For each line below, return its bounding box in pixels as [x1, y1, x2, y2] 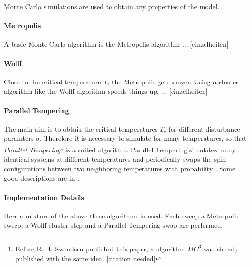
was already [204, 243, 238, 253]
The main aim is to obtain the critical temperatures [4, 123, 158, 133]
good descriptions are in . [4, 173, 79, 183]
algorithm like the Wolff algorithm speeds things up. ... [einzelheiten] [4, 86, 208, 96]
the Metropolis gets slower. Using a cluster [112, 76, 238, 86]
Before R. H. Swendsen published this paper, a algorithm [15, 243, 185, 253]
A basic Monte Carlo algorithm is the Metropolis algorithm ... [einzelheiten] [4, 39, 229, 49]
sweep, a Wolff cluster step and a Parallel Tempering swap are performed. [4, 220, 223, 230]
